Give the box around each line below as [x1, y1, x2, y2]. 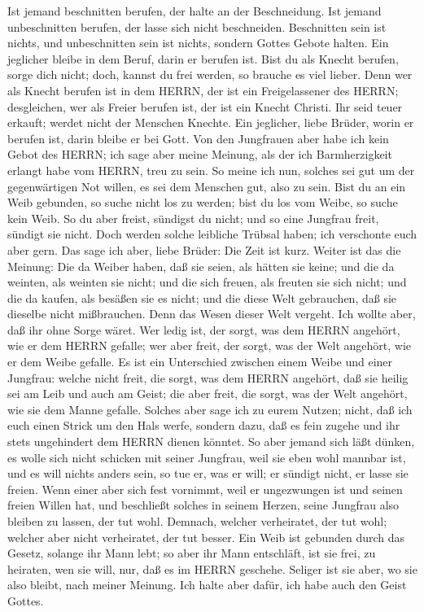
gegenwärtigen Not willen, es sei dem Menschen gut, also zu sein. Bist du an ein [7, 177, 406, 195]
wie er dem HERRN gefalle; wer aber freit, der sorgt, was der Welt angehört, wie [7, 337, 412, 354]
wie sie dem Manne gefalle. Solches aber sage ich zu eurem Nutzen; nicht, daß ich [7, 400, 413, 417]
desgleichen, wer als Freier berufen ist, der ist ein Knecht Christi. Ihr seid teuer [7, 98, 403, 115]
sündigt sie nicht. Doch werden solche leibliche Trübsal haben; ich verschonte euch [7, 225, 417, 243]
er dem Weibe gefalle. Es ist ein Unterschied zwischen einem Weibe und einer [7, 353, 393, 370]
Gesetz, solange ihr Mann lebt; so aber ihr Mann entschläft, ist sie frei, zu [7, 544, 376, 562]
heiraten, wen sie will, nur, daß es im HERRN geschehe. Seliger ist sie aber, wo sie [7, 560, 417, 577]
